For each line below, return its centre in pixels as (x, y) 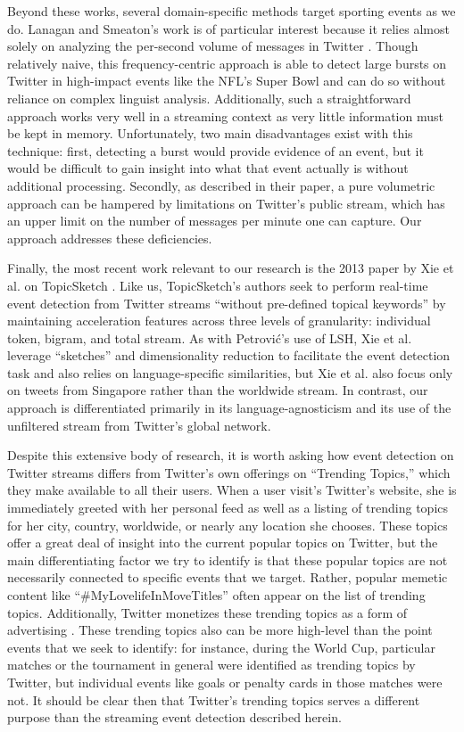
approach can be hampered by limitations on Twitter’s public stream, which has (226, 203)
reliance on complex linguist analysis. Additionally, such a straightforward (209, 98)
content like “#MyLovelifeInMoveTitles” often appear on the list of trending (216, 595)
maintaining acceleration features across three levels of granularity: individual (219, 321)
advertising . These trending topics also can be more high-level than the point (220, 630)
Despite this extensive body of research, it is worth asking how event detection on (231, 455)
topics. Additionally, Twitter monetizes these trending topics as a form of (207, 612)
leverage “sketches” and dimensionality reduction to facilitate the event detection (229, 355)
